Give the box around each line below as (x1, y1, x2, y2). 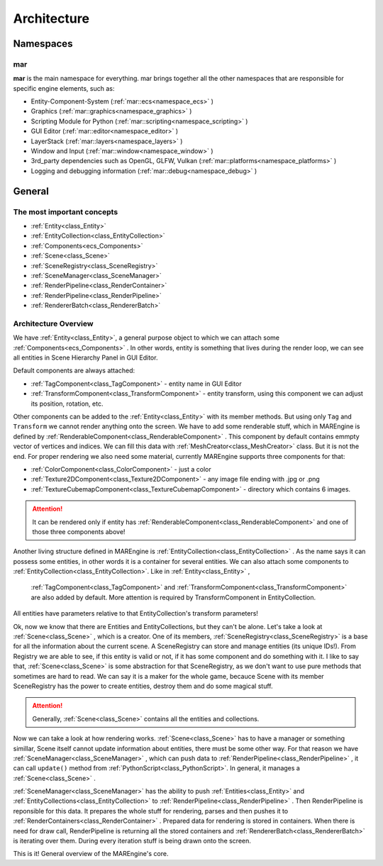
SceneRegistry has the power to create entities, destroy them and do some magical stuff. (13, 682, 273, 690)
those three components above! (32, 527, 126, 535)
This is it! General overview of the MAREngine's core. (13, 850, 169, 858)
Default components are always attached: (13, 366, 135, 375)
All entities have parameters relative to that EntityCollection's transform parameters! (13, 609, 259, 618)
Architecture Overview (13, 318, 94, 328)
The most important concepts (13, 206, 118, 216)
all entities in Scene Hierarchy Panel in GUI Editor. (13, 353, 158, 362)
